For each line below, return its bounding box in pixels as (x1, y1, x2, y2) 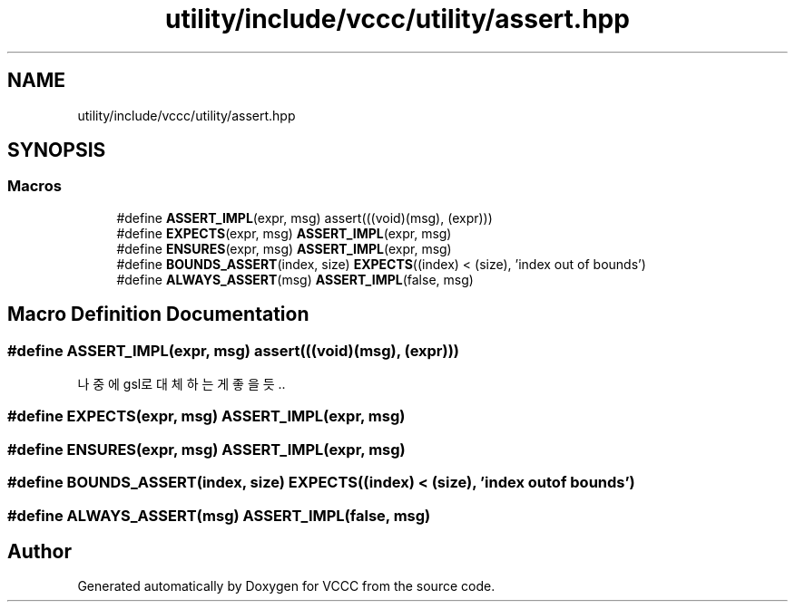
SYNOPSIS (7, 139, 106, 162)
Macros (7, 177, 62, 196)
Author (7, 539, 72, 563)
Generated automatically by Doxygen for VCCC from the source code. (77, 578, 496, 594)
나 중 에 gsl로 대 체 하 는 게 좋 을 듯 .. (77, 376, 286, 392)
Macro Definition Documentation (7, 303, 309, 326)
